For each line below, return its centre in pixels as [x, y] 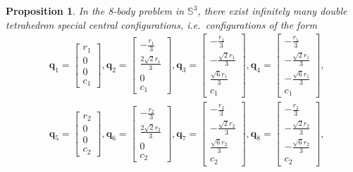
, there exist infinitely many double [272, 11]
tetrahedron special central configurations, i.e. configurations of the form [161, 24]
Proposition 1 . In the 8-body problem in [95, 11]
